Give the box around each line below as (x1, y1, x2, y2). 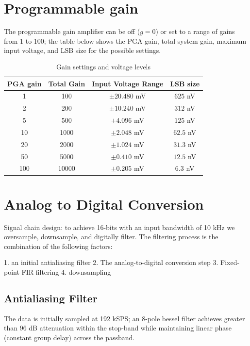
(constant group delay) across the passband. (4, 332, 135, 342)
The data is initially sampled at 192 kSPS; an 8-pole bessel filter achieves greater (4, 313, 245, 323)
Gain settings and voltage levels (56, 61, 151, 71)
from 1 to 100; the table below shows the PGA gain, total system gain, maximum (4, 35, 247, 46)
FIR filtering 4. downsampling (21, 267, 111, 277)
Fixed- (220, 257, 240, 267)
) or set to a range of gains (155, 26, 235, 36)
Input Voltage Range (92, 78, 164, 88)
